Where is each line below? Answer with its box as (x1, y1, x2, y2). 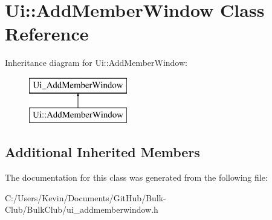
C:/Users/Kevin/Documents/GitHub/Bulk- (5, 191, 166, 204)
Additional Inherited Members (5, 143, 200, 161)
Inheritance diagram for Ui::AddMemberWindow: (5, 56, 187, 69)
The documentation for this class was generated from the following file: (5, 171, 268, 184)
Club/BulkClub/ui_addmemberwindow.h (5, 203, 158, 216)
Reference (5, 21, 89, 46)
